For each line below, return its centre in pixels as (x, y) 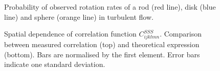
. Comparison (181, 34)
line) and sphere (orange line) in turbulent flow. (79, 16)
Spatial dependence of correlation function (70, 34)
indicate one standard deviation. (55, 64)
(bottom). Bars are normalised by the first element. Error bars (102, 54)
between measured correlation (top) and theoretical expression (102, 44)
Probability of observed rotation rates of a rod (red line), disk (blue (110, 7)
